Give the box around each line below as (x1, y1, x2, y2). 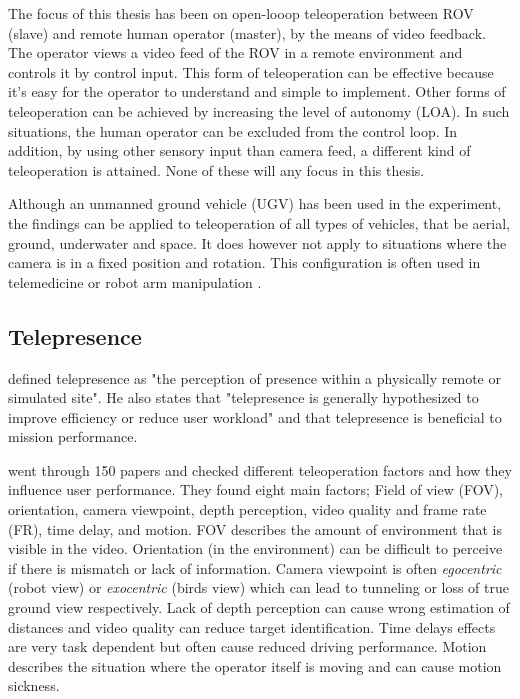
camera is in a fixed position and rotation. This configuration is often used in (8, 252, 481, 273)
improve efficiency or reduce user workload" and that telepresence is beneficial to (8, 406, 502, 427)
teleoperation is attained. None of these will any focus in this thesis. (8, 159, 425, 180)
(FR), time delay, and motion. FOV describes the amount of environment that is (8, 518, 503, 539)
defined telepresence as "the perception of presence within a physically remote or (8, 367, 501, 388)
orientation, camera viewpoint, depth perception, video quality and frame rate (8, 499, 487, 520)
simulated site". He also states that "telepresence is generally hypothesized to (8, 387, 479, 408)
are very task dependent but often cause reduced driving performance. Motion (8, 636, 487, 657)
